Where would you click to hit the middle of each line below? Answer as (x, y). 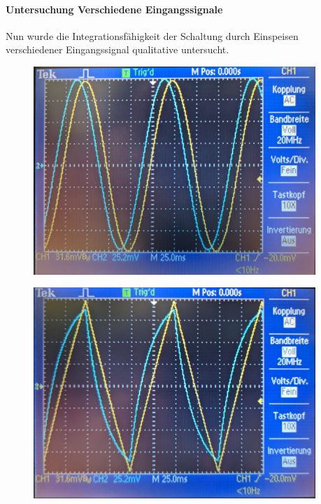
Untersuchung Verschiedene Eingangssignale (114, 9)
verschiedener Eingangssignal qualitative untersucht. (117, 49)
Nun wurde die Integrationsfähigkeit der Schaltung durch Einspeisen (152, 35)
